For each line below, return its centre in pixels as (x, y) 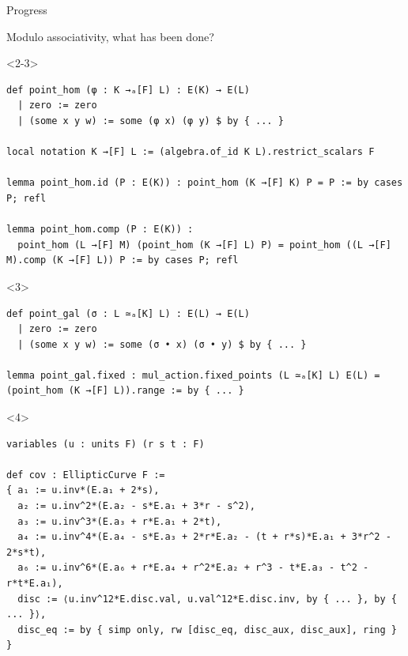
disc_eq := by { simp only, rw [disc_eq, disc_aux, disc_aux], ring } (207, 630)
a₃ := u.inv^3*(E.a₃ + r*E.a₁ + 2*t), (120, 521)
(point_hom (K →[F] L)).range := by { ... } (125, 391)
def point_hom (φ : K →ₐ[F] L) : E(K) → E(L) (128, 90)
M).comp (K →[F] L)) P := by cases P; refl (123, 260)
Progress (27, 9)
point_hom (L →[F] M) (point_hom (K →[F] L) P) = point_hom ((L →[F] (204, 245)
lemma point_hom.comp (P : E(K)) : (100, 230)
